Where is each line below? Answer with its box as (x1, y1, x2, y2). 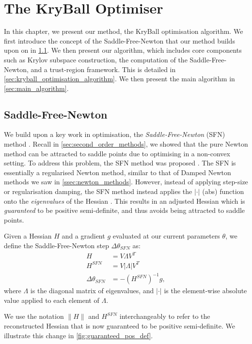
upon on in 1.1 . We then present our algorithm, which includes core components (4, 45, 242, 55)
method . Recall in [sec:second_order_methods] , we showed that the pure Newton (4, 139, 248, 149)
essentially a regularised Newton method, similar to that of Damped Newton (4, 167, 231, 177)
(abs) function (202, 186, 244, 196)
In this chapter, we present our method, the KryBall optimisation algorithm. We (4, 26, 243, 36)
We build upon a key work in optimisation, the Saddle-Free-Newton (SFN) (4, 129, 225, 139)
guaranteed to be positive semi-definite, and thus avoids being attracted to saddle (4, 205, 245, 215)
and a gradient (62, 231, 105, 241)
